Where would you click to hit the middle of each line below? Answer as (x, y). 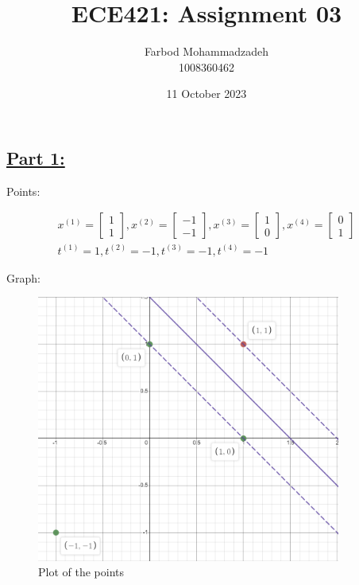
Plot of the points (81, 572)
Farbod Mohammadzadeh (207, 51)
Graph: (23, 277)
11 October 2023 (207, 94)
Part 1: (36, 157)
